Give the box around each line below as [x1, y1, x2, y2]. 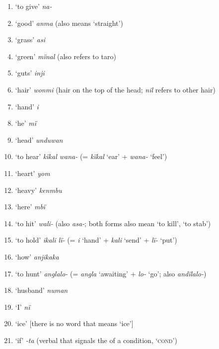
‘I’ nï [15, 301, 30, 312]
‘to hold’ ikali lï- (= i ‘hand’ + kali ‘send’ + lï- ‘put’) [15, 235, 177, 245]
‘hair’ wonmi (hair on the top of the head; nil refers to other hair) [15, 84, 216, 94]
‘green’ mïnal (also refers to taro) [15, 51, 116, 61]
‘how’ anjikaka [15, 251, 59, 262]
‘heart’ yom [15, 168, 50, 178]
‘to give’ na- [15, 1, 52, 11]
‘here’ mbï [15, 201, 46, 212]
